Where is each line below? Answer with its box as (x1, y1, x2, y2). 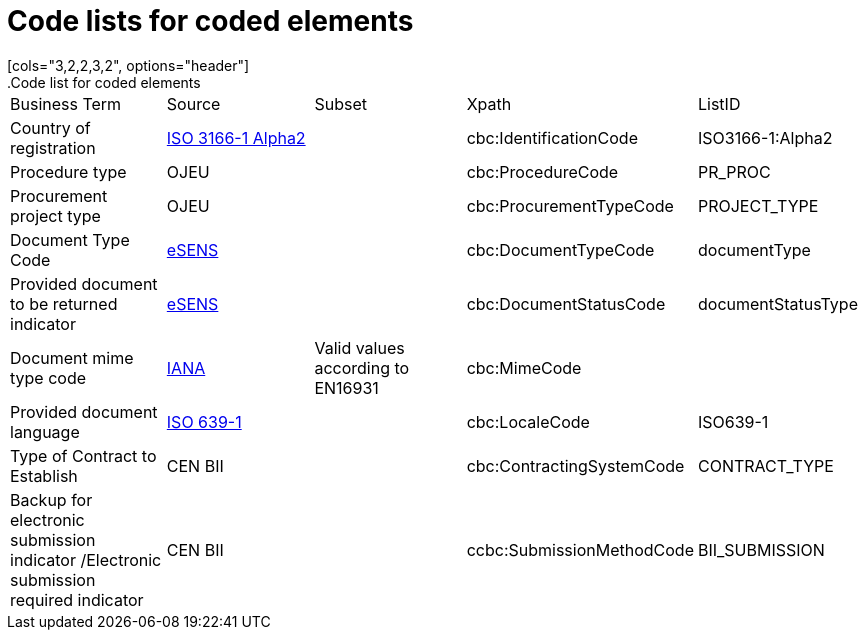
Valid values (314, 337, 405, 358)
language (10, 421, 80, 442)
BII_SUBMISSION (697, 539, 825, 560)
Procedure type (10, 161, 127, 182)
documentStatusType (697, 293, 858, 314)
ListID (697, 93, 741, 114)
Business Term (10, 93, 122, 114)
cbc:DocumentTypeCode (466, 239, 655, 260)
